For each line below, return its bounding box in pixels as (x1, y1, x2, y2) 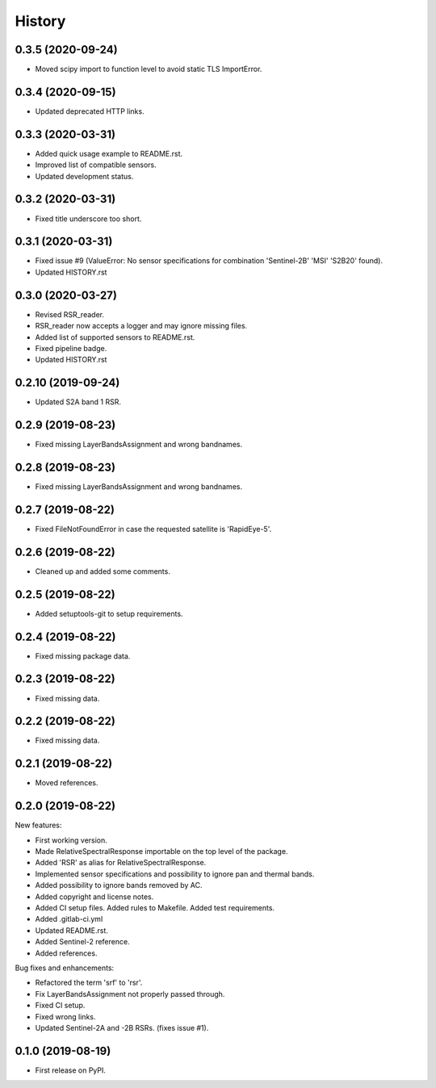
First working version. (35, 835, 108, 845)
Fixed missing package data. (35, 651, 131, 661)
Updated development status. (35, 171, 134, 181)
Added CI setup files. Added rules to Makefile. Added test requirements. (35, 903, 275, 913)
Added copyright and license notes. (35, 892, 154, 902)
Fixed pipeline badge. (35, 343, 107, 353)
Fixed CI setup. (35, 1001, 86, 1011)
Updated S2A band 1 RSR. (35, 397, 121, 407)
